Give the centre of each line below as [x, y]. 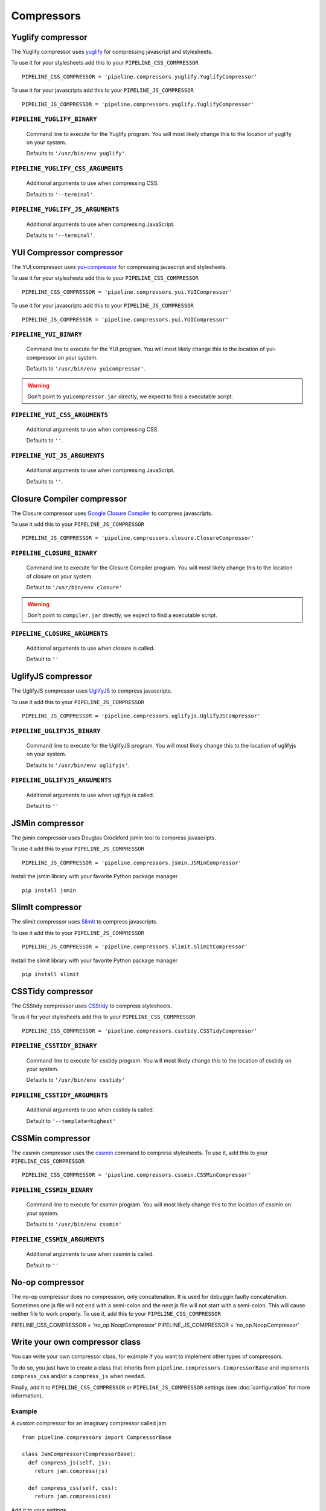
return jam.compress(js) [71, 1471]
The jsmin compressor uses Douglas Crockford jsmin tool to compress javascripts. [114, 838]
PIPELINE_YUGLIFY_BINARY [54, 119]
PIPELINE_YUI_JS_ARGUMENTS [58, 456]
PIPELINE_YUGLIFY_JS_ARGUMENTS [65, 210]
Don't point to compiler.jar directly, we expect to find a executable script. [122, 615]
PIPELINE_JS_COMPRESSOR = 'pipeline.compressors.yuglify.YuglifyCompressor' [138, 104]
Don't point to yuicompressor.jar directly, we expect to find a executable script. [130, 396]
